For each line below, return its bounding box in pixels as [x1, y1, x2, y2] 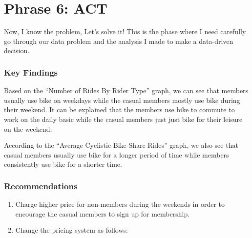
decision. [4, 45, 30, 56]
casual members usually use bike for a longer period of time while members [4, 149, 229, 159]
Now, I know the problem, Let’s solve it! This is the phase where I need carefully [4, 26, 246, 37]
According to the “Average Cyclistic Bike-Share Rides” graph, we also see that [4, 140, 238, 150]
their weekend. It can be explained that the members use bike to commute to [4, 104, 235, 115]
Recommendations [4, 179, 78, 192]
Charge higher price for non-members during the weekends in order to [15, 199, 225, 209]
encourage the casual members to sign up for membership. [15, 208, 190, 218]
